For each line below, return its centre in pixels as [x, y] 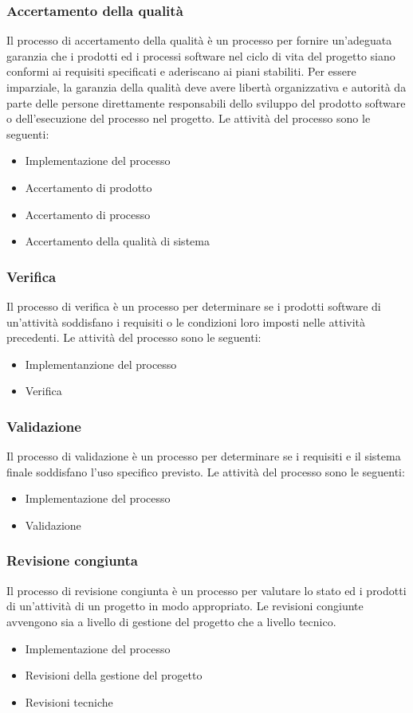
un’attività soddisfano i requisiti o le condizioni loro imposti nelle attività [186, 321]
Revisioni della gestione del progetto [114, 675]
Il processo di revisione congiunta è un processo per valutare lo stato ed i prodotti [206, 590]
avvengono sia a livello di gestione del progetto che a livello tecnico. [171, 621]
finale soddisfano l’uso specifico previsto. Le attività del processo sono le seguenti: [206, 471]
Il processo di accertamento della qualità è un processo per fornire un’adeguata [199, 40]
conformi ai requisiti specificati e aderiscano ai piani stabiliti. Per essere [181, 71]
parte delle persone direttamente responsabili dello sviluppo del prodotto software [206, 102]
